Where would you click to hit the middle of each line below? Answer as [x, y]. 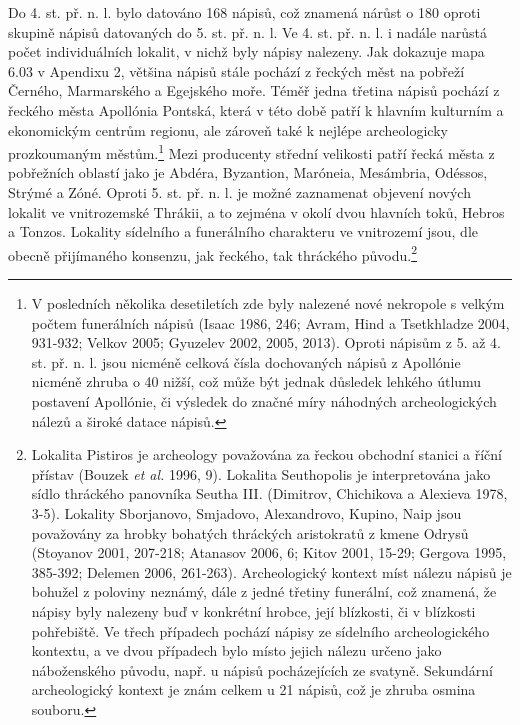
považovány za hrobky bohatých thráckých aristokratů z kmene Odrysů [250, 532]
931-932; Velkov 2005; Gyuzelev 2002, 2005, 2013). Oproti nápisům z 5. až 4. [266, 342]
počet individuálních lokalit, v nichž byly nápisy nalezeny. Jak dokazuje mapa [246, 51]
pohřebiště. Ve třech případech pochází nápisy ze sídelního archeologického [260, 630]
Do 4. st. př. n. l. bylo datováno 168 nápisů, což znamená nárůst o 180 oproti [244, 12]
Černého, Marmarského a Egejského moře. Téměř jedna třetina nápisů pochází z [254, 90]
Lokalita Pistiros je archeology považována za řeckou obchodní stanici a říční [266, 454]
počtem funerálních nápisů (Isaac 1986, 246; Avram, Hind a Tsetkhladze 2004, [270, 322]
